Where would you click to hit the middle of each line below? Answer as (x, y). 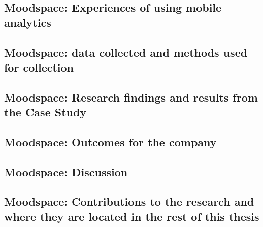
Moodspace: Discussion (66, 171)
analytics (28, 22)
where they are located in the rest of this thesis (132, 216)
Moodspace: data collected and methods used (126, 52)
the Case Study (45, 112)
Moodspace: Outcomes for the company (110, 141)
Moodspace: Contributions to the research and (129, 201)
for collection (39, 67)
